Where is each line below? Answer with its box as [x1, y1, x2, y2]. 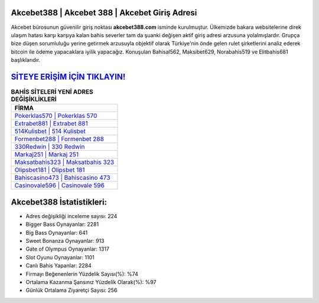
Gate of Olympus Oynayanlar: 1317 [25, 245, 109, 253]
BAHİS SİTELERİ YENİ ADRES [11, 88, 94, 96]
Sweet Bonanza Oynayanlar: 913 [25, 238, 105, 245]
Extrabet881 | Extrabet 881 [14, 120, 88, 128]
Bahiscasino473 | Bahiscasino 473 [14, 174, 110, 182]
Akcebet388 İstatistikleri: [11, 197, 108, 207]
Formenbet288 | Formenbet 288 [14, 135, 105, 143]
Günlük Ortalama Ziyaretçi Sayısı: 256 [25, 286, 118, 294]
